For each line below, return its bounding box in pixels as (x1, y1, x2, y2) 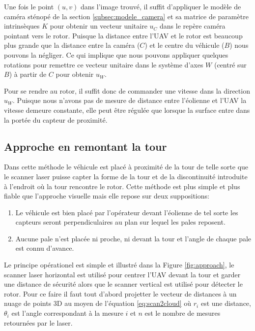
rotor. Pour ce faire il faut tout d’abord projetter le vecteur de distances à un (4, 288, 237, 298)
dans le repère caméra (160, 21, 226, 31)
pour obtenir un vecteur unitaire (50, 21, 147, 31)
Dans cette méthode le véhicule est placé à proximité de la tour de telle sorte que (4, 162, 249, 172)
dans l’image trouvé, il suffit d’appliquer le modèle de (81, 1, 241, 11)
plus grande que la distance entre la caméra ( (4, 40, 140, 50)
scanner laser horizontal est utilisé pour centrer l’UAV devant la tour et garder (4, 269, 241, 279)
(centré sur (214, 59, 247, 69)
